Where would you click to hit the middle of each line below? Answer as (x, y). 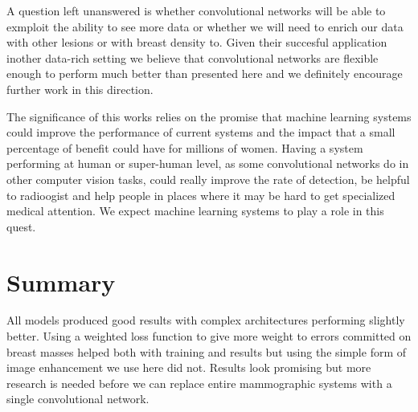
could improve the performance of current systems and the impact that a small (201, 132)
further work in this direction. (80, 89)
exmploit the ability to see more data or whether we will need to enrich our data (205, 26)
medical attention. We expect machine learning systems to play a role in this (195, 211)
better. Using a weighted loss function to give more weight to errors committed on (209, 336)
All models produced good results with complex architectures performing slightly (206, 320)
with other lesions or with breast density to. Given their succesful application (197, 42)
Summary (61, 281)
